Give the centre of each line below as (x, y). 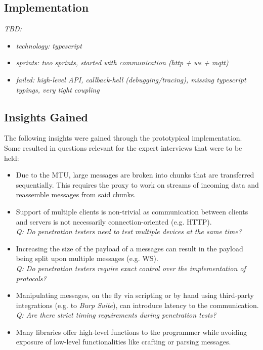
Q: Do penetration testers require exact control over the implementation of (131, 268)
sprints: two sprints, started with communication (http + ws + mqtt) (122, 62)
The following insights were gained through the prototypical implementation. (123, 138)
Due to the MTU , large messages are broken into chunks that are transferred (135, 175)
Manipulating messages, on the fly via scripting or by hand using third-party (135, 295)
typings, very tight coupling (58, 89)
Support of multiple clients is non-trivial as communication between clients (132, 211)
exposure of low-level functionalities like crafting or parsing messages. (123, 342)
